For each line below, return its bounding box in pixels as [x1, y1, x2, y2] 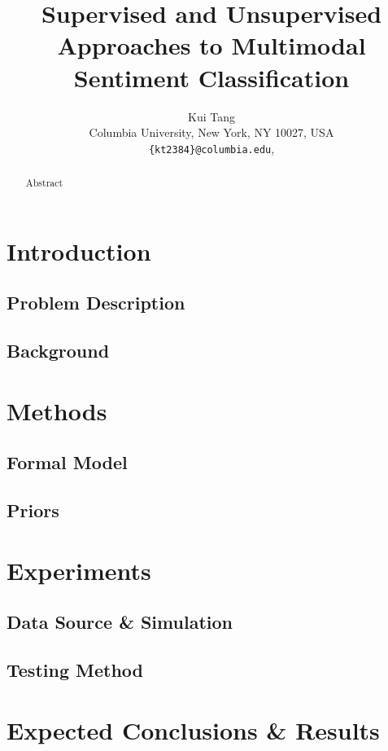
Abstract [25, 176, 63, 190]
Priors [7, 498, 59, 523]
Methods [7, 393, 107, 427]
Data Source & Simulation [7, 609, 233, 635]
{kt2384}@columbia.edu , [148, 139, 275, 156]
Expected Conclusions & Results [7, 713, 380, 746]
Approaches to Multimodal [57, 29, 366, 62]
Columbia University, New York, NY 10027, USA [89, 124, 334, 141]
